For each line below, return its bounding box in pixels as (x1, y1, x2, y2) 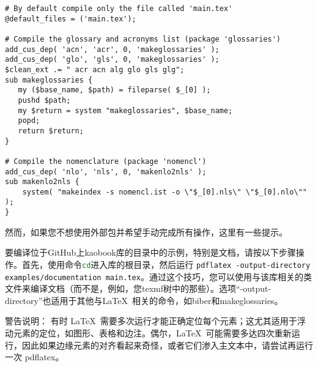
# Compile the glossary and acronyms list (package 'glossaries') (5, 34, 281, 43)
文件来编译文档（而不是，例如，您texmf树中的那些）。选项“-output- (5, 282, 272, 295)
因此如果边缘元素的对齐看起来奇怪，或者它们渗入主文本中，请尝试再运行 (21, 338, 313, 351)
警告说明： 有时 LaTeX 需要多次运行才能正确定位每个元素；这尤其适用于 (5, 314, 297, 327)
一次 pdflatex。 (5, 350, 64, 363)
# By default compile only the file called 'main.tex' (5, 4, 233, 13)
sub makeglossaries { (5, 75, 93, 84)
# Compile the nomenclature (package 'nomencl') (5, 157, 207, 166)
